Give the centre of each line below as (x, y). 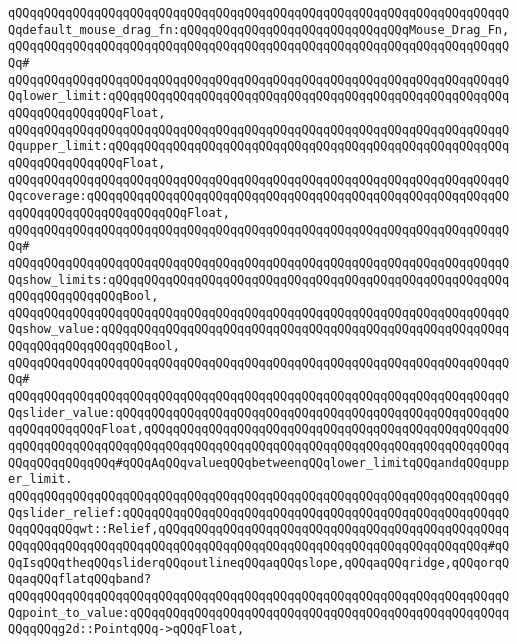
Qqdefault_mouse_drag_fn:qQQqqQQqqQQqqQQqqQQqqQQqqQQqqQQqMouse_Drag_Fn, (259, 29)
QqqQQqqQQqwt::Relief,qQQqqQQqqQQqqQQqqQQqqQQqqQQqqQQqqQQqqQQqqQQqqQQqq (259, 529)
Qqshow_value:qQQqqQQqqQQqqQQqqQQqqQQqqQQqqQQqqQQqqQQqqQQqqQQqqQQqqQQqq (259, 329)
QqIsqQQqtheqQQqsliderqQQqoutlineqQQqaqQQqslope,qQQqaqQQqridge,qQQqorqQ (259, 562)
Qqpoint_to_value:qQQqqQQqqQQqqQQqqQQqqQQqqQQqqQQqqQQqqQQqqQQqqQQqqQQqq (259, 612)
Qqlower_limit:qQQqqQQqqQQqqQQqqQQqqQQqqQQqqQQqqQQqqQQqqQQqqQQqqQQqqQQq (259, 96)
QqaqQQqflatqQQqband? (80, 579)
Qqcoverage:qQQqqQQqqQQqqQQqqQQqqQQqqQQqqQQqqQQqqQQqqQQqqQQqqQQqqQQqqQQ (259, 196)
